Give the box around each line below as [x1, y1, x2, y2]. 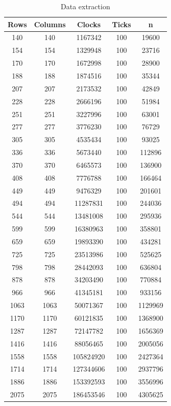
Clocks [77, 18, 101, 29]
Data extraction [61, 1, 110, 11]
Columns [34, 18, 66, 29]
